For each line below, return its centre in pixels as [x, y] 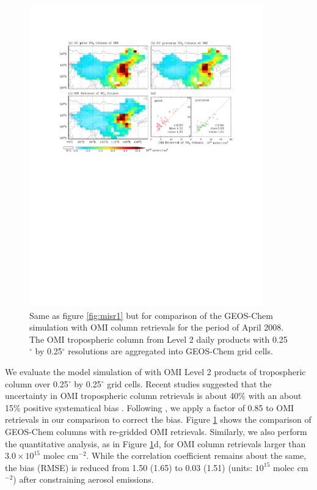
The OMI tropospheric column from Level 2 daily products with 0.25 [158, 339]
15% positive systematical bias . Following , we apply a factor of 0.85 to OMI [150, 407]
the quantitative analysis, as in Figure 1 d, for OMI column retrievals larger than [155, 443]
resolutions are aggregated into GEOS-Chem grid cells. [170, 351]
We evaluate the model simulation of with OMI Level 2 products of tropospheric [155, 371]
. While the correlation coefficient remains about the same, [196, 455]
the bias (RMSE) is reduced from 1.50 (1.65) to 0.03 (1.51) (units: [129, 467]
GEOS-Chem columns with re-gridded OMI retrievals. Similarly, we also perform [156, 431]
